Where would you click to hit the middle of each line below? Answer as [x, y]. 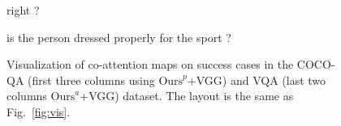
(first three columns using [91, 80]
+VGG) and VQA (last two [257, 80]
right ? [23, 10]
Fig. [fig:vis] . [39, 111]
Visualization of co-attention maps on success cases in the [150, 64]
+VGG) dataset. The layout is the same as [187, 96]
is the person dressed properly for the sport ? [119, 37]
